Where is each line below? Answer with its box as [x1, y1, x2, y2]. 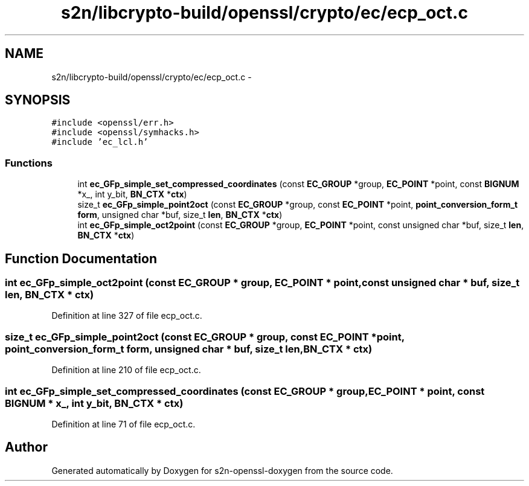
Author [5, 440, 48, 455]
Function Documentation [5, 251, 157, 266]
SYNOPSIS [5, 92, 71, 108]
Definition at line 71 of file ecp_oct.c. [51, 418, 196, 429]
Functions [5, 156, 53, 169]
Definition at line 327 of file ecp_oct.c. [51, 310, 202, 321]
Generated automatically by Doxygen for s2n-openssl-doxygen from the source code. [51, 465, 393, 476]
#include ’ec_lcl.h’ [51, 137, 149, 147]
